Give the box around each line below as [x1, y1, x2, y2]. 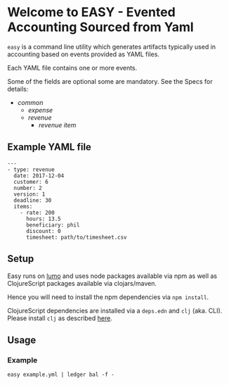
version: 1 [13, 191, 46, 198]
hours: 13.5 [25, 215, 61, 222]
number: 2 [13, 184, 42, 191]
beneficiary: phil [25, 221, 80, 229]
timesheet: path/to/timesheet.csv [25, 234, 128, 241]
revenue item [38, 120, 77, 129]
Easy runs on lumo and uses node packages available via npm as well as [7, 272, 218, 280]
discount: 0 [25, 227, 61, 234]
